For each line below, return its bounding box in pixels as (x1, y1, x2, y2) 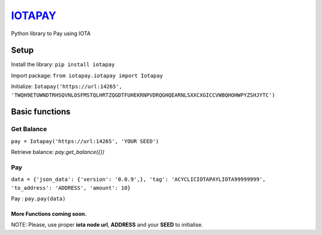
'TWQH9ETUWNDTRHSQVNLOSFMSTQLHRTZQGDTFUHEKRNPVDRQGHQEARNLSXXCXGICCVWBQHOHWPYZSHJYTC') (11, 91, 275, 98)
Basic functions (11, 107, 71, 117)
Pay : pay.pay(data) (11, 195, 66, 202)
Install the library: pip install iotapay (11, 61, 115, 68)
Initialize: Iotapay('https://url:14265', (11, 83, 122, 90)
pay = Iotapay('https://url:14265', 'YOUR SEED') (11, 138, 159, 144)
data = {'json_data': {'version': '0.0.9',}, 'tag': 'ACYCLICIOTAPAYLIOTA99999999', (11, 176, 266, 183)
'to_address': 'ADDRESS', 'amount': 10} (11, 184, 131, 191)
